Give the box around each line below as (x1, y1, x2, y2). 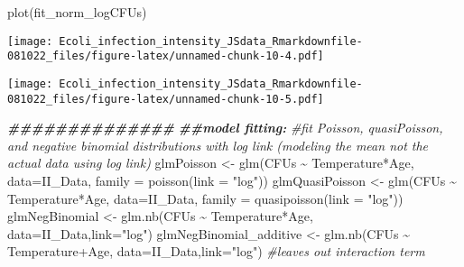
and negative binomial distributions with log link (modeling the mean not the (7, 135, 429, 154)
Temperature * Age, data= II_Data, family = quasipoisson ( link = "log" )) (7, 189, 404, 207)
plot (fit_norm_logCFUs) (7, 3, 147, 21)
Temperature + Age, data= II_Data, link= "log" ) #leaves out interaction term (7, 242, 425, 261)
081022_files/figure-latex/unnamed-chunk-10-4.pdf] (7, 50, 324, 63)
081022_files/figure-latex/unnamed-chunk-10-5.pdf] (7, 92, 324, 106)
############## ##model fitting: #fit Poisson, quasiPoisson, (7, 118, 443, 137)
